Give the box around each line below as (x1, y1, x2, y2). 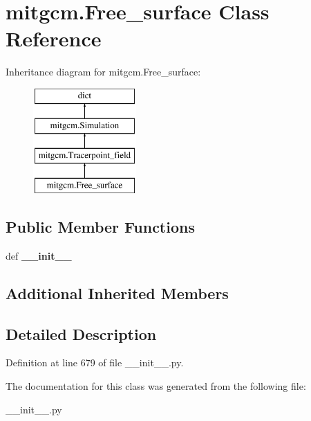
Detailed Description (6, 323, 157, 344)
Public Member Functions (6, 216, 195, 238)
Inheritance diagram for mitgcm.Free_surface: (6, 64, 201, 79)
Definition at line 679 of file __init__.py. (6, 355, 184, 370)
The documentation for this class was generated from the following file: (6, 379, 306, 393)
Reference (6, 24, 102, 53)
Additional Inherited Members (6, 282, 229, 303)
